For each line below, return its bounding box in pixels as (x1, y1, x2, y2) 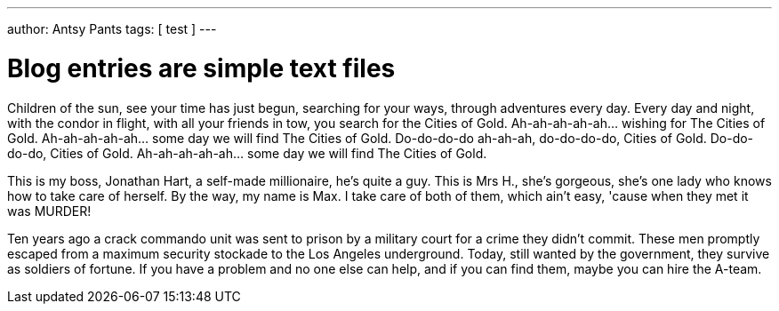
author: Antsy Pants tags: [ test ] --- (7, 21, 217, 36)
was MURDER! (7, 203, 92, 219)
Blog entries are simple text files (7, 52, 396, 84)
